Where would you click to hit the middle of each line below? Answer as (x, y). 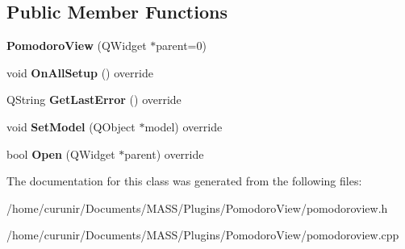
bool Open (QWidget (61, 154)
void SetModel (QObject (71, 126)
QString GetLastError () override (94, 100)
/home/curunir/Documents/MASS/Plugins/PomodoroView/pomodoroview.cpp (203, 235)
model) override (184, 126)
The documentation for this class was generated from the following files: (184, 181)
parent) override (164, 154)
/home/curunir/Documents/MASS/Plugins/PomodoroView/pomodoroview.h (197, 207)
